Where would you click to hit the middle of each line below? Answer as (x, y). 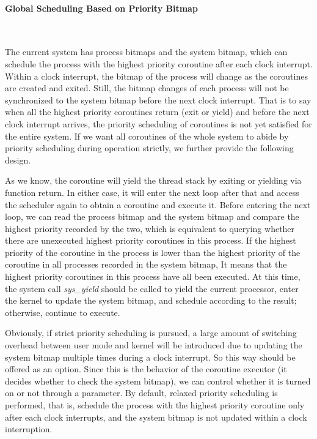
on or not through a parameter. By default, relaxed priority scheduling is (141, 393)
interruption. (29, 429)
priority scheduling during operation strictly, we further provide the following (149, 148)
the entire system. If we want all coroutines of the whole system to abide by (147, 136)
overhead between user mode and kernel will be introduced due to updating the (154, 345)
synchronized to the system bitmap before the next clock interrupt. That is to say (158, 99)
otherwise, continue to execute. (63, 312)
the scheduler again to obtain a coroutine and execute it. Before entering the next (158, 204)
